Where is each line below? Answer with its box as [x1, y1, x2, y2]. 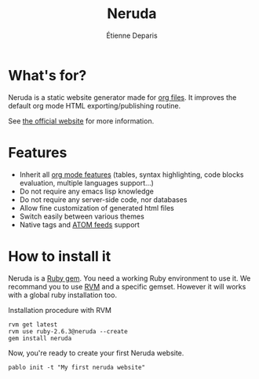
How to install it [8, 247, 111, 265]
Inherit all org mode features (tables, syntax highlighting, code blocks [19, 170, 244, 179]
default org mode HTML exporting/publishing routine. [8, 101, 181, 110]
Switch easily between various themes [19, 212, 145, 221]
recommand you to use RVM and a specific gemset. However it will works [8, 281, 246, 291]
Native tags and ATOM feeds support [19, 219, 140, 229]
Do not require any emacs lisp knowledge [19, 186, 155, 196]
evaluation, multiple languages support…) [19, 178, 155, 187]
